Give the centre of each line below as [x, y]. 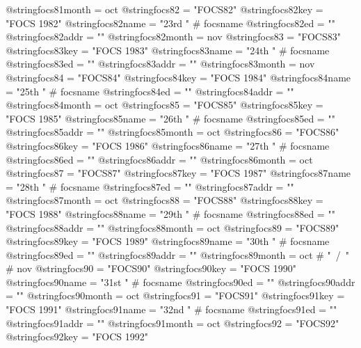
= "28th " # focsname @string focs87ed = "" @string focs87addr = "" [150, 186]
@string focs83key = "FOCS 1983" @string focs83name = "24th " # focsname [168, 50]
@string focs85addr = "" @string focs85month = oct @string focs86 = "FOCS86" [173, 132]
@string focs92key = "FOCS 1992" [77, 337]
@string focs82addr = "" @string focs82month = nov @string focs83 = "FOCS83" [173, 37]
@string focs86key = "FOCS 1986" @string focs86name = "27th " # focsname [168, 145]
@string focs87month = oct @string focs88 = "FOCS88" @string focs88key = [165, 200]
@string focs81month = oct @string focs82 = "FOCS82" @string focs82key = [165, 9]
